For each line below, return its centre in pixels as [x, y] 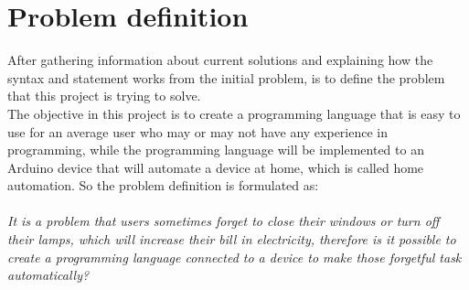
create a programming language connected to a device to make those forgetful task [234, 257]
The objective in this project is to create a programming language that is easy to [234, 113]
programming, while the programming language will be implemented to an [216, 150]
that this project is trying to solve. [104, 96]
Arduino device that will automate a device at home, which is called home [216, 167]
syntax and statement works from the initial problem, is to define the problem [226, 77]
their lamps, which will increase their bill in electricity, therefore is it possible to [232, 239]
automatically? [48, 275]
